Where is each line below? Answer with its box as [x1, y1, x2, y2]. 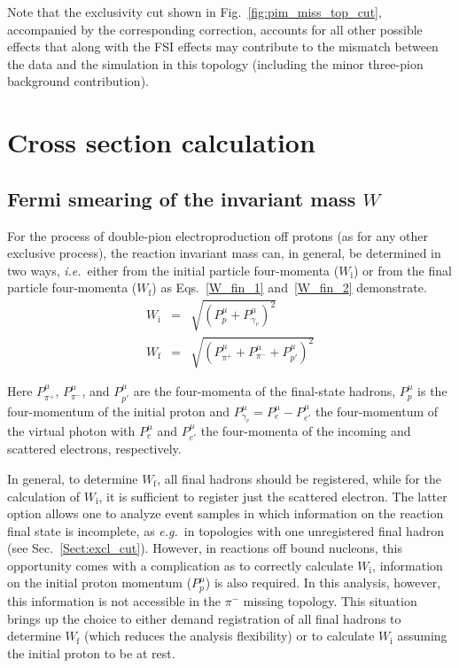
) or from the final [353, 260, 452, 279]
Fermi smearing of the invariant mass [7, 184, 356, 212]
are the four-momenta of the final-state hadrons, [133, 382, 396, 400]
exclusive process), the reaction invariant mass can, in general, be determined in [7, 244, 441, 262]
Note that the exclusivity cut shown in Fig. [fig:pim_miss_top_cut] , [7, 3, 382, 20]
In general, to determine [7, 469, 138, 487]
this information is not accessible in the [7, 591, 222, 610]
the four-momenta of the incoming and [200, 421, 411, 439]
